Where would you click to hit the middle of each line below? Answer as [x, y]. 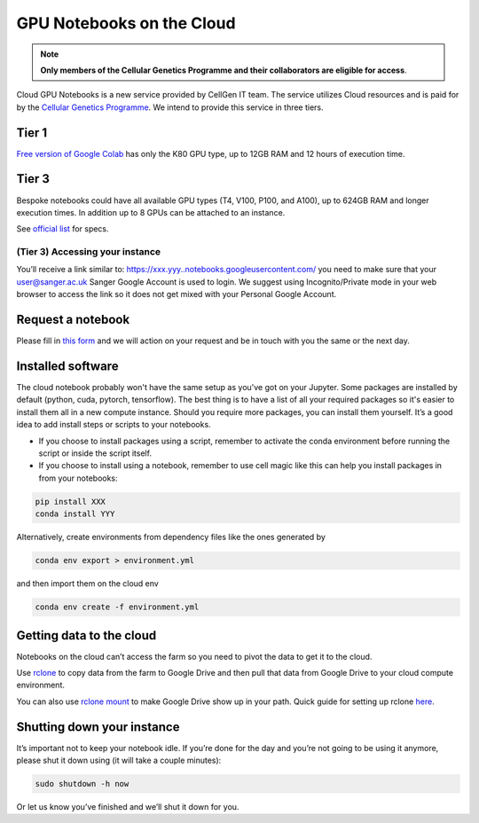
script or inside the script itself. [95, 453]
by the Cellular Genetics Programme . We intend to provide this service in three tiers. [170, 107]
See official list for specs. [63, 229]
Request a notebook [73, 320]
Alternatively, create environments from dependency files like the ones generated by [171, 537]
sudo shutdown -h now [82, 784]
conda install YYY [75, 514]
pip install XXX [71, 502]
